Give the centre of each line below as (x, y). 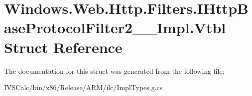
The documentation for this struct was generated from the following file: (114, 71)
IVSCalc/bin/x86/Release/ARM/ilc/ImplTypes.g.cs (83, 87)
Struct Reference (63, 47)
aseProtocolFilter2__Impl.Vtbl (115, 27)
